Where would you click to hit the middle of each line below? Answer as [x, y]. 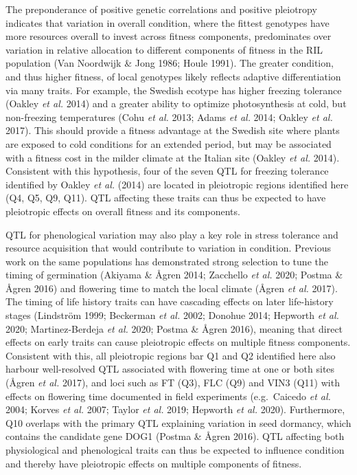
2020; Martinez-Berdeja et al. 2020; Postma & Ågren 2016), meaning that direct [174, 328]
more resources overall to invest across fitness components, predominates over [169, 36]
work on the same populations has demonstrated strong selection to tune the [167, 261]
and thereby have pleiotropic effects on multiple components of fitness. [154, 463]
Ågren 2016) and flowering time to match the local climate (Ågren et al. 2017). [172, 288]
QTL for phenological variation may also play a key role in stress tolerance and [172, 234]
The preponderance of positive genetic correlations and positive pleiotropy [161, 9]
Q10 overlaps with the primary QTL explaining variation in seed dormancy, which [178, 422]
